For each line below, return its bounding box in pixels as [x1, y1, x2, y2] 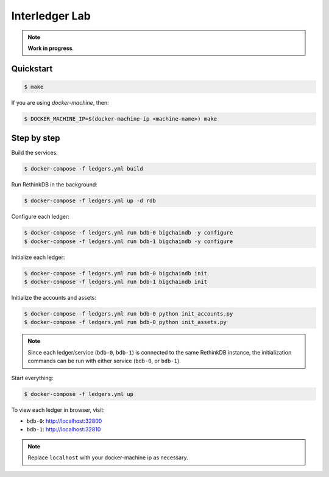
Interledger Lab [11, 9, 91, 23]
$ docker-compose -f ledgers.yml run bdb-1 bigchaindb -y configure [24, 238, 233, 245]
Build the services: [11, 149, 58, 157]
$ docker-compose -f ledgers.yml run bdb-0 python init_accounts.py [24, 311, 233, 317]
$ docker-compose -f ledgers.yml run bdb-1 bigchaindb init [24, 278, 208, 286]
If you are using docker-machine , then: [11, 99, 109, 106]
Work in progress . [27, 44, 74, 52]
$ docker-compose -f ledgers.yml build [24, 165, 143, 172]
